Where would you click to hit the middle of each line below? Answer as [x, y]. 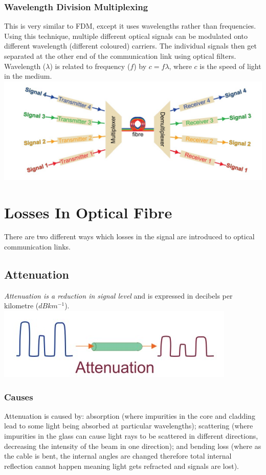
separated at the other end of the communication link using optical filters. [120, 56]
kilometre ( [21, 306]
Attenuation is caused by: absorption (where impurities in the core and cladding [130, 415]
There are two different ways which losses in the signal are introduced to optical [129, 236]
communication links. [37, 247]
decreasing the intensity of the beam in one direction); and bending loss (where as [133, 446]
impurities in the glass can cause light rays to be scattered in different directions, [131, 436]
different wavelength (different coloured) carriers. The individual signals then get [130, 46]
